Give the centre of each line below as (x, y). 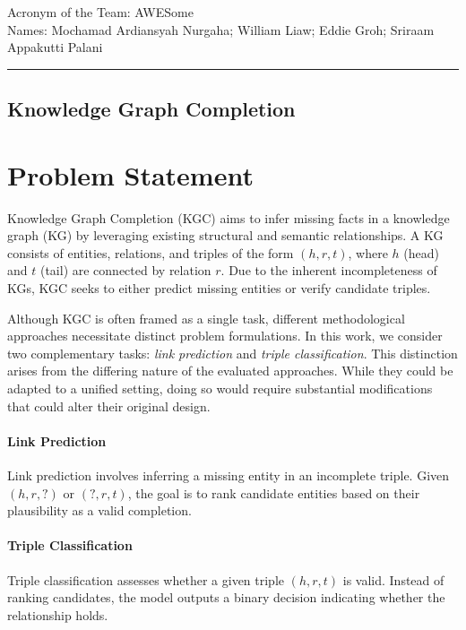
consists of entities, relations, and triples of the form (151, 252)
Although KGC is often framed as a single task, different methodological (206, 318)
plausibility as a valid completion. (99, 510)
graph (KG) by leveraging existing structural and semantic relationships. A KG (225, 235)
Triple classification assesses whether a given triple (146, 579)
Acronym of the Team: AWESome (100, 12)
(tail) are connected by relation (125, 270)
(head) (421, 252)
